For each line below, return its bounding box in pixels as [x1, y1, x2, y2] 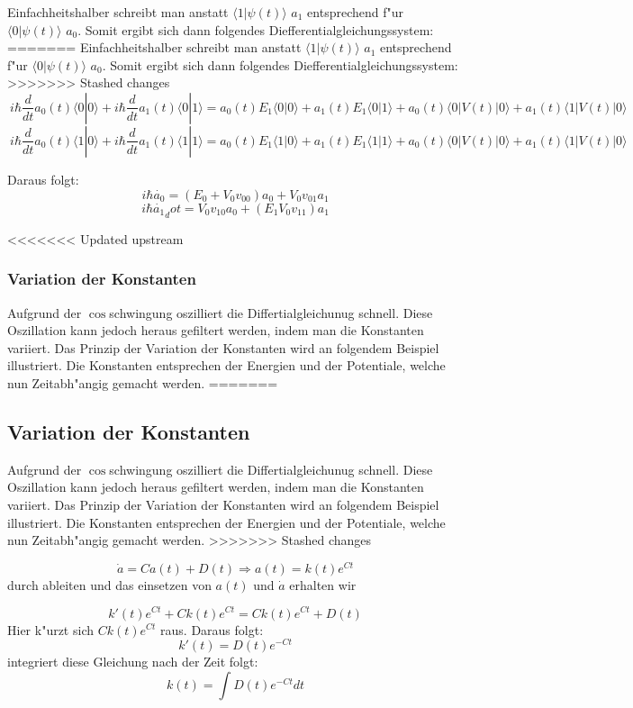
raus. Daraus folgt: [160, 620, 264, 639]
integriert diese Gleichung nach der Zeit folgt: [7, 652, 258, 671]
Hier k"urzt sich [7, 620, 94, 639]
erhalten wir [289, 575, 357, 594]
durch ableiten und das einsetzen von [7, 575, 212, 594]
